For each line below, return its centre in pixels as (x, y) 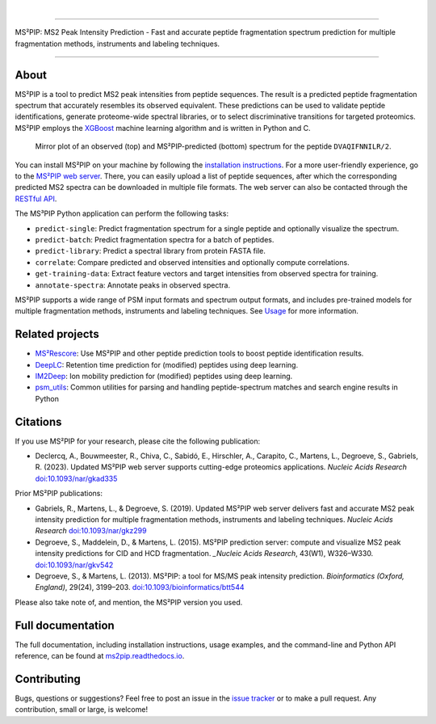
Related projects (57, 334)
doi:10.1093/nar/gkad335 (76, 478)
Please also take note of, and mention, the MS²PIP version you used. (129, 602)
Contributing (48, 679)
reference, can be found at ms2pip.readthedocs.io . (100, 656)
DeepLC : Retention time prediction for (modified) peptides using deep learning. (167, 364)
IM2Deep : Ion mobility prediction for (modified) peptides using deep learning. (164, 377)
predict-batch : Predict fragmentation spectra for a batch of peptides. (155, 239)
